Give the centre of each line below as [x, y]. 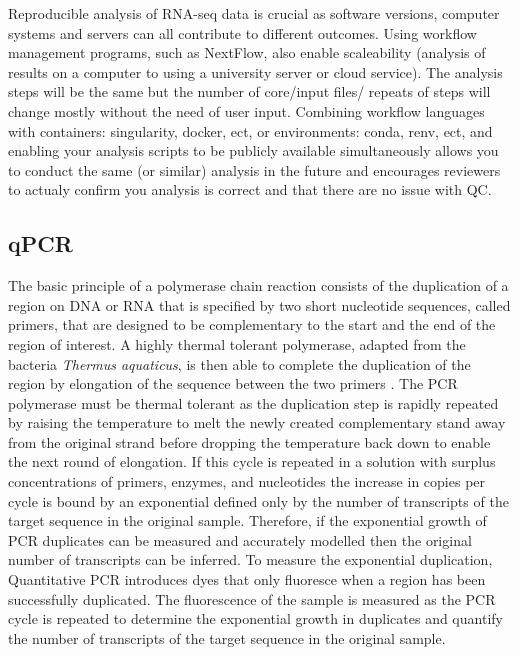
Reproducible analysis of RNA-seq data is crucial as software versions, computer [254, 13]
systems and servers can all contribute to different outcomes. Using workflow [242, 32]
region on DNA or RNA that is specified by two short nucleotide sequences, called [259, 304]
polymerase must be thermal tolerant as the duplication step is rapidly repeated [253, 402]
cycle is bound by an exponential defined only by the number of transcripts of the [258, 500]
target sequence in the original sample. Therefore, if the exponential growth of [247, 520]
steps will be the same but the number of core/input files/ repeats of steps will [249, 91]
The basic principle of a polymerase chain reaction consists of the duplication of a [258, 285]
